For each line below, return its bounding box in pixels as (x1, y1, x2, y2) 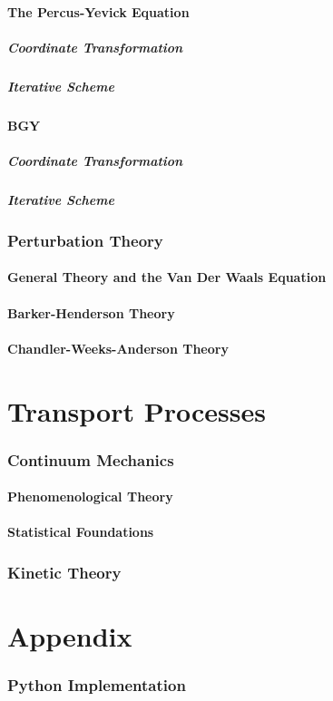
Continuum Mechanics (7, 448, 174, 471)
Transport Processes (7, 392, 266, 429)
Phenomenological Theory (7, 487, 173, 506)
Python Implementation (7, 674, 186, 696)
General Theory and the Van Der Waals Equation (7, 268, 327, 287)
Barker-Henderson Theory (7, 303, 175, 322)
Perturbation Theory (7, 229, 163, 251)
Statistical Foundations (7, 522, 154, 541)
